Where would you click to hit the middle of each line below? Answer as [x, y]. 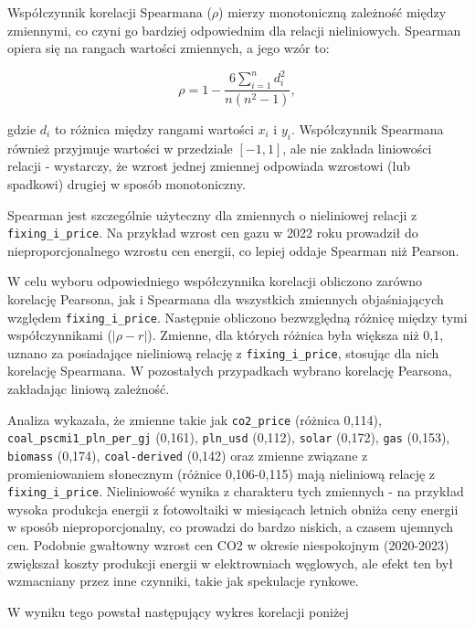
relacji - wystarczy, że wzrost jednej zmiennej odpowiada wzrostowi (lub [209, 166]
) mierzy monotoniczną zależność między [332, 12]
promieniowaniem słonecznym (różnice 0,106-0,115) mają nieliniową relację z [222, 473]
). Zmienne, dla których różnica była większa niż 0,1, [296, 335]
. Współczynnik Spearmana [367, 128]
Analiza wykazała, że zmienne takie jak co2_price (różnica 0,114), [195, 419]
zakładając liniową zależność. [89, 389]
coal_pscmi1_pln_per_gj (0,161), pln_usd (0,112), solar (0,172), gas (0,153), [229, 437]
